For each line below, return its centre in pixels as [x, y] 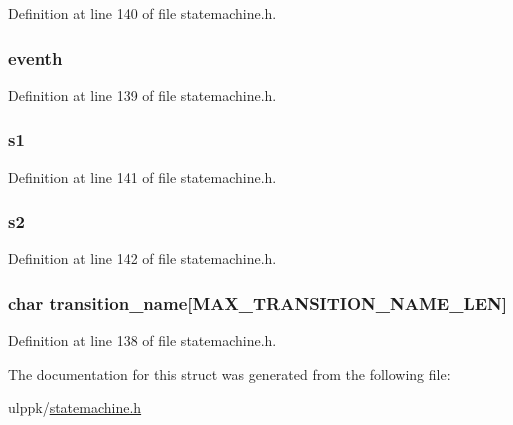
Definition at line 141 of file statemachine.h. [142, 176]
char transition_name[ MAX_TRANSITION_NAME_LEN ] [258, 302]
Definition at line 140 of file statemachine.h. [142, 13]
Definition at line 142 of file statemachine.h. [142, 258]
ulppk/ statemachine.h [75, 407]
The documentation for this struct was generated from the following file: [229, 373]
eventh [35, 57]
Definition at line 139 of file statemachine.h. [142, 94]
